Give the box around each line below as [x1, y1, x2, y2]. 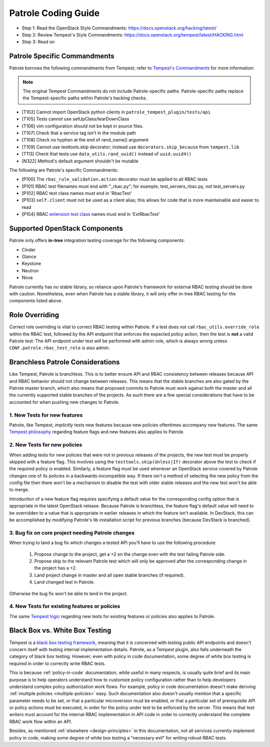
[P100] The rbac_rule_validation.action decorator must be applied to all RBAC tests [21, 176, 207, 182]
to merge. [9, 487, 29, 493]
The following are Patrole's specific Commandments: [9, 167, 118, 173]
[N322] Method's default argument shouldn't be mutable [21, 158, 138, 164]
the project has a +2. [34, 565, 77, 571]
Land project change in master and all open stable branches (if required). [34, 572, 185, 578]
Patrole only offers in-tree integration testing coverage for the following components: [9, 237, 185, 243]
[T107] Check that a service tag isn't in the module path [21, 130, 136, 136]
